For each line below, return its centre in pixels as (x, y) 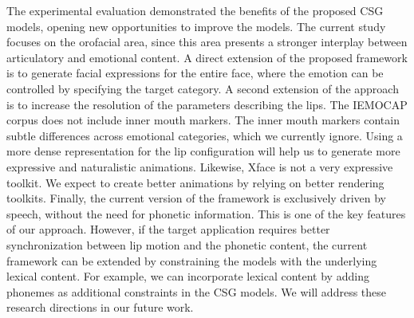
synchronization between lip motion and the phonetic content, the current (187, 244)
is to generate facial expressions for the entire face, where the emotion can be (195, 73)
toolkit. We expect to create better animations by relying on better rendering (195, 182)
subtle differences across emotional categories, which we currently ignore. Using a (205, 135)
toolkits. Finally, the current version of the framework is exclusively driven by (196, 198)
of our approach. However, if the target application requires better (168, 229)
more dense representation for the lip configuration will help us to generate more (203, 151)
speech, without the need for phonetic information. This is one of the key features (206, 213)
